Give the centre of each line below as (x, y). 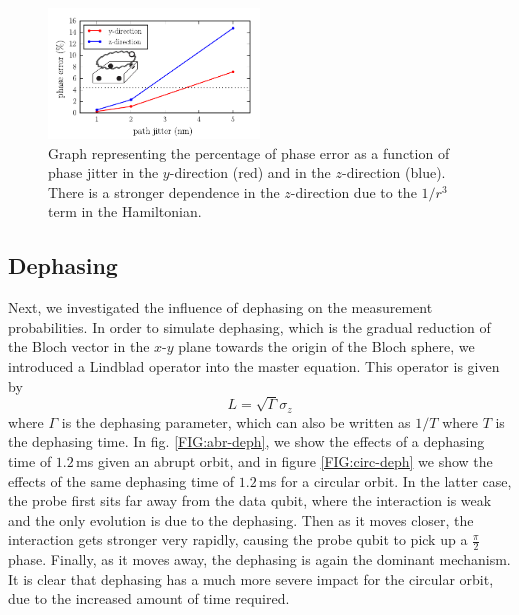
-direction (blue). (394, 172)
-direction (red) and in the (250, 172)
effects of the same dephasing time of (121, 480)
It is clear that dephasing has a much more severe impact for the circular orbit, (251, 578)
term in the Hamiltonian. (125, 211)
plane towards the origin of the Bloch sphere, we (326, 346)
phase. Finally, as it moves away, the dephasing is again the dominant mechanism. (259, 559)
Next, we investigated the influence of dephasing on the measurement (220, 307)
